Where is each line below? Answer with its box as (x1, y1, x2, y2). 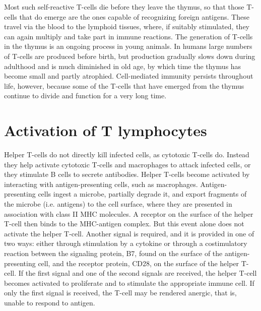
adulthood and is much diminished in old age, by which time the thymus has (4, 60, 241, 71)
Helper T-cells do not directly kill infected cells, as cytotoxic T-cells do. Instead (4, 149, 249, 160)
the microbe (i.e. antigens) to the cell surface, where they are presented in (4, 199, 232, 209)
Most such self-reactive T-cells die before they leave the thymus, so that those (4, 2, 244, 12)
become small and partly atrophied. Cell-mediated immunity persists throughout (4, 71, 253, 81)
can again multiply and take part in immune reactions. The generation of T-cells (4, 31, 253, 41)
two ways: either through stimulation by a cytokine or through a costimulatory (4, 238, 247, 248)
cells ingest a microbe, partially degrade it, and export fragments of (38, 189, 247, 199)
